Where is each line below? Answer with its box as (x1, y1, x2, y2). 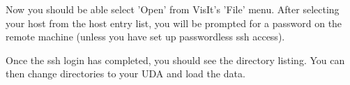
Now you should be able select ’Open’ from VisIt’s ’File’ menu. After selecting (6, 2, 340, 16)
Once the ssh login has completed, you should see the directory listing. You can (6, 52, 345, 67)
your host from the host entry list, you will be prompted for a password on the (6, 15, 342, 30)
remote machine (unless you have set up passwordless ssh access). (6, 29, 285, 44)
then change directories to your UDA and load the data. (6, 66, 245, 81)
